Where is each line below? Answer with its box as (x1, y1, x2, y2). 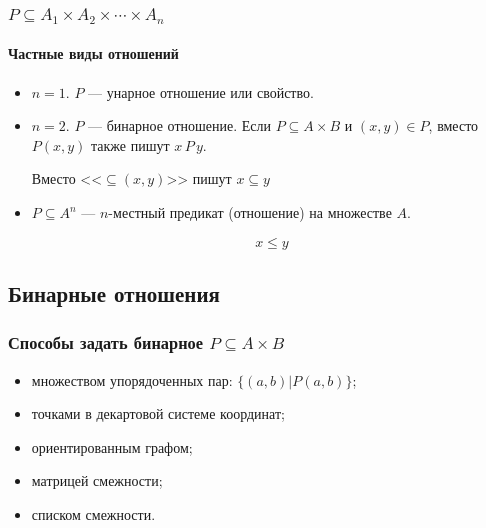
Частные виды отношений (8, 43, 179, 64)
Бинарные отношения (8, 278, 220, 308)
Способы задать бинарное (8, 330, 203, 355)
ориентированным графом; (31, 436, 193, 457)
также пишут (91, 134, 170, 155)
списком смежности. (31, 503, 156, 524)
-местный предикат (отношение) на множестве (108, 202, 392, 223)
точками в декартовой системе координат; (31, 403, 285, 424)
